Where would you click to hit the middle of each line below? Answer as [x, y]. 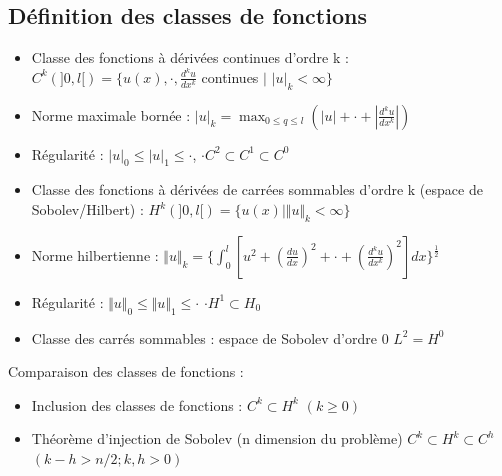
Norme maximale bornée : [111, 114]
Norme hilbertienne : [95, 254]
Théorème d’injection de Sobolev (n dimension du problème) [217, 438]
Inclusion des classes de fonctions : [137, 404]
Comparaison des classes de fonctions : [126, 371]
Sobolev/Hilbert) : [87, 209]
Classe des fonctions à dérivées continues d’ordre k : [190, 57]
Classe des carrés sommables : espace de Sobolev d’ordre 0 [210, 337]
